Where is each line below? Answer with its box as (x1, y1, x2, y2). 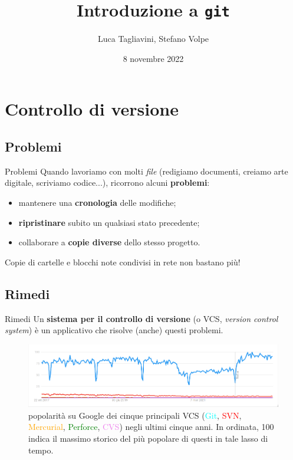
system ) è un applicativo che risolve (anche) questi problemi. (5, 324, 223, 336)
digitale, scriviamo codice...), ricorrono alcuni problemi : (5, 176, 210, 189)
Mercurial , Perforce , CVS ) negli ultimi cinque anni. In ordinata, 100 (28, 420, 274, 433)
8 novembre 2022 (123, 52, 184, 64)
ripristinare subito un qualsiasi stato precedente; (18, 216, 200, 228)
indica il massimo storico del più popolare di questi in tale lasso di (28, 432, 268, 445)
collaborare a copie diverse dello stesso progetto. (18, 236, 200, 248)
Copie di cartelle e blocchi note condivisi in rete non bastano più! (5, 255, 241, 268)
